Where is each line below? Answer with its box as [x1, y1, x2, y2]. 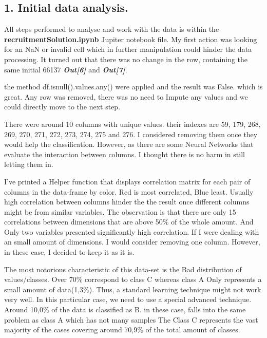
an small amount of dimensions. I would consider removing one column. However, [4, 236, 260, 247]
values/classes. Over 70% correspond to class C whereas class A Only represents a [4, 274, 262, 285]
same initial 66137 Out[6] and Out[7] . [4, 64, 127, 74]
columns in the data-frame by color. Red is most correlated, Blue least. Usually [4, 186, 254, 197]
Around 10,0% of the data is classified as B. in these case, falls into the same [4, 304, 246, 315]
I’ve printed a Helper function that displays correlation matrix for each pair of [4, 176, 251, 186]
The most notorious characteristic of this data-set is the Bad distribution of [4, 264, 242, 274]
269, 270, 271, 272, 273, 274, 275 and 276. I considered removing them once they [4, 128, 258, 139]
